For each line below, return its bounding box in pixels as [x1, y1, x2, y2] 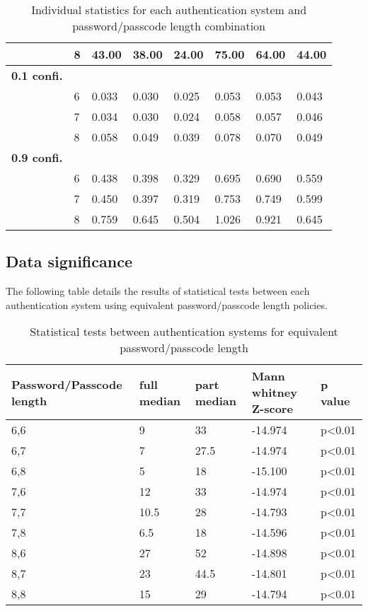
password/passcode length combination [72, 18, 266, 34]
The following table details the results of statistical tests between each [6, 284, 310, 298]
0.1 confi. [11, 67, 63, 83]
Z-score [251, 400, 293, 417]
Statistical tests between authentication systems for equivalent [30, 323, 338, 340]
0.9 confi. [11, 149, 63, 165]
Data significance [6, 250, 132, 272]
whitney [251, 384, 297, 401]
